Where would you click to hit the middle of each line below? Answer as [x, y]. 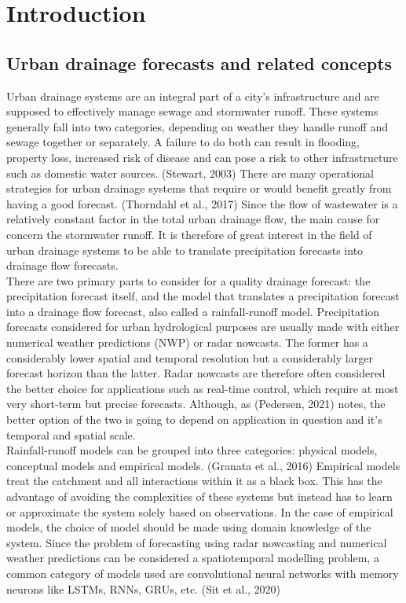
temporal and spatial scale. [71, 434]
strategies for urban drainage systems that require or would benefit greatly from [199, 188]
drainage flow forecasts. [62, 265]
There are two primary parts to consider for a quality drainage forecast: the [188, 280]
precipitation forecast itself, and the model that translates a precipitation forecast [203, 296]
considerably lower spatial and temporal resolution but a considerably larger [190, 357]
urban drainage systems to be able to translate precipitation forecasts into [185, 250]
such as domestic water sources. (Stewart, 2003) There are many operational [190, 173]
